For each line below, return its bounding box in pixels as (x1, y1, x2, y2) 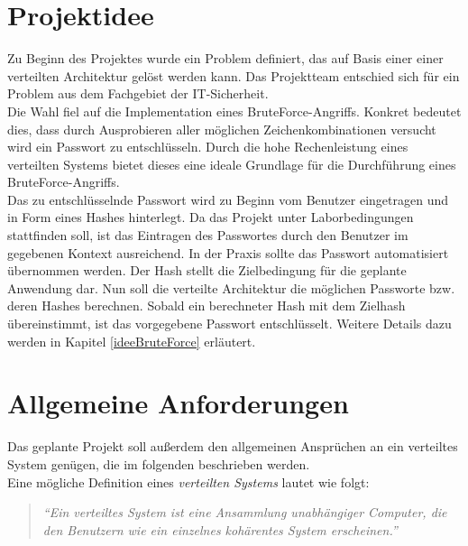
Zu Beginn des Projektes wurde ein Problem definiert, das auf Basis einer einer (7, 49, 444, 68)
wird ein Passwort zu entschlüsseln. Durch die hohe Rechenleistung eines (7, 137, 408, 156)
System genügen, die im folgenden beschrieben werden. (7, 454, 310, 473)
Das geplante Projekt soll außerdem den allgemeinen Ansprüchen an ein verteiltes (7, 437, 458, 456)
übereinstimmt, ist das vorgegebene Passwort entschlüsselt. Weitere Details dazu (7, 314, 452, 333)
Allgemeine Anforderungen (7, 384, 349, 421)
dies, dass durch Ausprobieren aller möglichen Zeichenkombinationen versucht (7, 119, 436, 138)
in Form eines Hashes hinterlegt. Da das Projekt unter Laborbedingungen (7, 208, 414, 227)
